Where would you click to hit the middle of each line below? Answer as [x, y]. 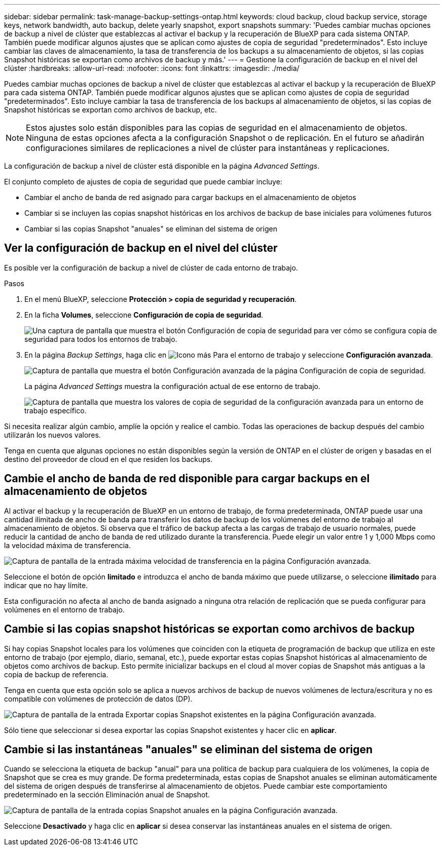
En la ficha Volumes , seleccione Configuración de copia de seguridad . [144, 315]
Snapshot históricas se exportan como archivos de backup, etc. [110, 110]
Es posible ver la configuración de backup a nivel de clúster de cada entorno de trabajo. [151, 267]
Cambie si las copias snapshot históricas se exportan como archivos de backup [210, 629]
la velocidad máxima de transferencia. [68, 545]
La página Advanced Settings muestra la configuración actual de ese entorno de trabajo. [173, 386]
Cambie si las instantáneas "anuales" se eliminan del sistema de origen [189, 749]
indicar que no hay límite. [46, 585]
